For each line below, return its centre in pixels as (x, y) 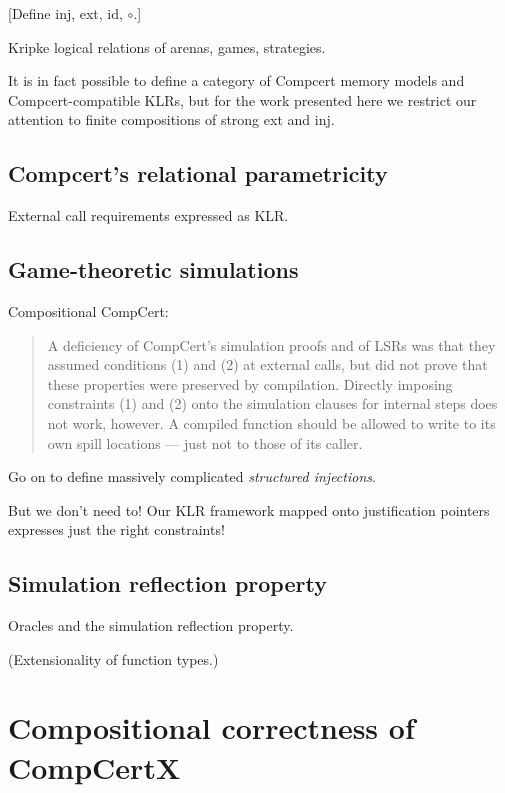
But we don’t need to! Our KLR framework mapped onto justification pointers (249, 509)
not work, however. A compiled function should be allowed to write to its (271, 422)
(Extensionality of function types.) (113, 658)
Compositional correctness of (211, 727)
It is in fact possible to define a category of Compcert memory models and (236, 80)
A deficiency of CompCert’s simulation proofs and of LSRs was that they (271, 344)
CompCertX (94, 766)
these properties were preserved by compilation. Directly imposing (250, 383)
